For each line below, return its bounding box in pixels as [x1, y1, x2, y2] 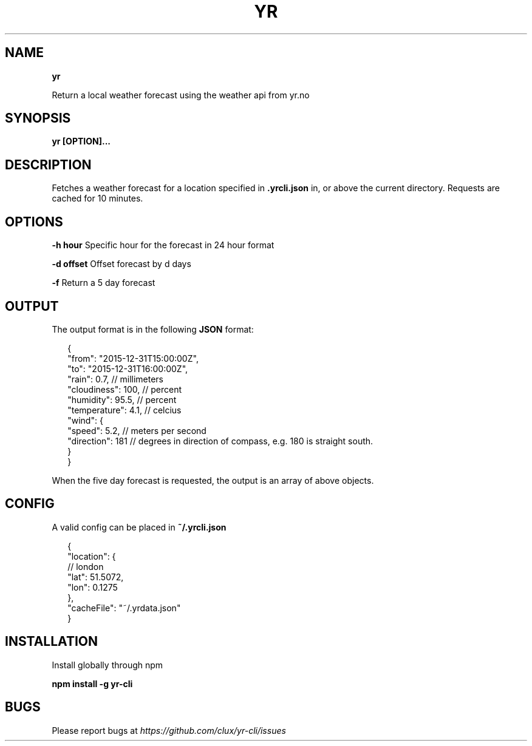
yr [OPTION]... [52, 136, 111, 147]
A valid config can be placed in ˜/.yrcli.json [52, 521, 227, 532]
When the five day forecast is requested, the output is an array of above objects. [52, 475, 374, 486]
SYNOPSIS [5, 110, 71, 126]
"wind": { [67, 415, 103, 426]
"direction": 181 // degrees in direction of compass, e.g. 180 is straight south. [67, 435, 373, 446]
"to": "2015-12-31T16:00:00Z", [67, 363, 188, 374]
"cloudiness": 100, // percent [67, 384, 182, 395]
